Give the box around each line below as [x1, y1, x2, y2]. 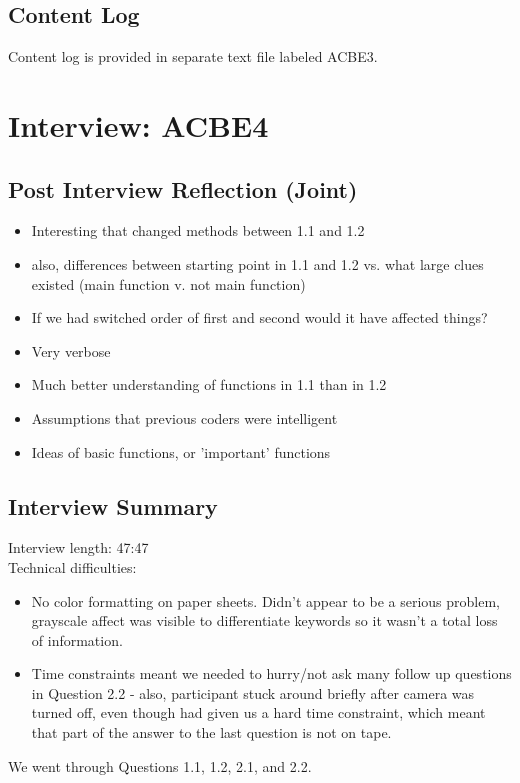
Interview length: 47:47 [8, 537, 149, 558]
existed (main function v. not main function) [31, 273, 306, 294]
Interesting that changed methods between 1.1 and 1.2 [31, 220, 365, 241]
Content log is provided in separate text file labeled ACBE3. [8, 46, 378, 67]
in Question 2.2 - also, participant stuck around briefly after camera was [31, 682, 475, 703]
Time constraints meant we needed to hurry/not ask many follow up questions [31, 663, 512, 684]
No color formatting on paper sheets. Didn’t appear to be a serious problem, [31, 590, 500, 611]
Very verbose [31, 340, 111, 361]
